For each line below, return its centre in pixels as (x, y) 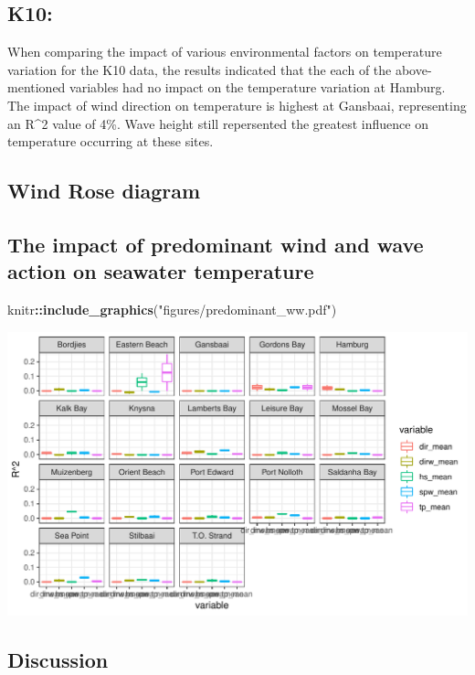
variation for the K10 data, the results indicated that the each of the (200, 69)
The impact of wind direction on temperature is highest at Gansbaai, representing (237, 105)
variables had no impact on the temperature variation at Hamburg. (258, 87)
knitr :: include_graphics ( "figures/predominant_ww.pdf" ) (172, 310)
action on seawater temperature (161, 271)
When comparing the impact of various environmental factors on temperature (225, 52)
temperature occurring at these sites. (111, 141)
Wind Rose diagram (104, 191)
